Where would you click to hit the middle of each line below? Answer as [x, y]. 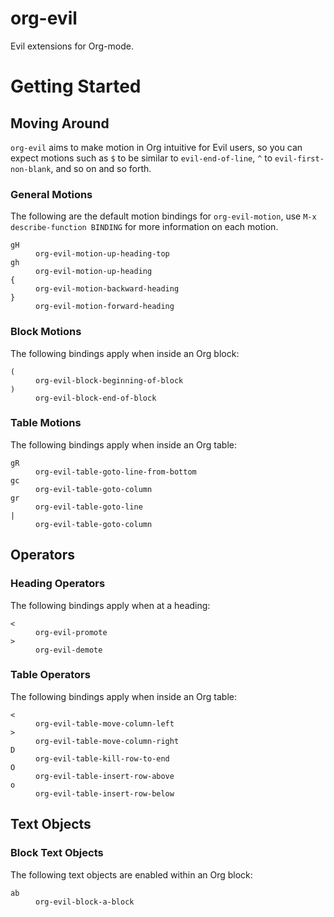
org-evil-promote [71, 632]
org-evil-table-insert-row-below [105, 793]
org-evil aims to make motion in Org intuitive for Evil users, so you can [156, 147]
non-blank [31, 169]
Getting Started [76, 86]
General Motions [51, 194]
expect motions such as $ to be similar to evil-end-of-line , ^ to [141, 158]
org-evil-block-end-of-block [96, 398]
